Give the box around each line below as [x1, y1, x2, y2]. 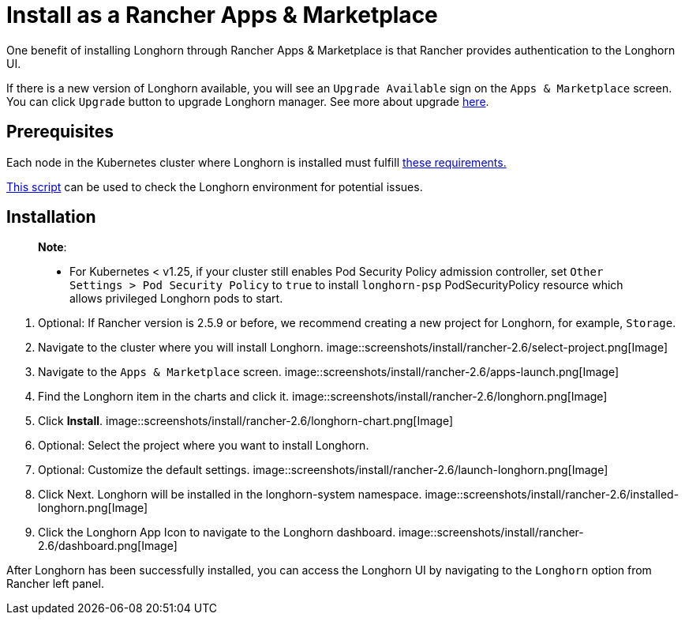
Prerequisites [6, 122, 114, 142]
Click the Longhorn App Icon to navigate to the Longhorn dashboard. [38, 525, 396, 540]
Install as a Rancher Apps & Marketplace [6, 2, 438, 28]
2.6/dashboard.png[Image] [38, 539, 178, 553]
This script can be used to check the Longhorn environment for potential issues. [6, 179, 423, 194]
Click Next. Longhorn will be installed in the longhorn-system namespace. [38, 487, 422, 502]
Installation [6, 207, 96, 228]
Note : [38, 240, 67, 254]
